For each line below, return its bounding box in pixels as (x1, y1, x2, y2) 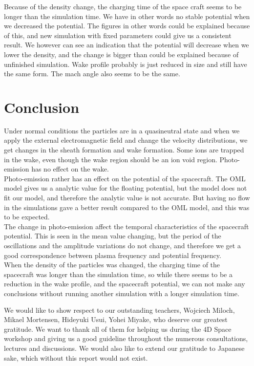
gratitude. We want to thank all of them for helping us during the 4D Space (4, 323, 232, 334)
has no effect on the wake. (31, 164, 109, 174)
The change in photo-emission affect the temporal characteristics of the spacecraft (4, 221, 249, 231)
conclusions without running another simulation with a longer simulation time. (4, 288, 239, 298)
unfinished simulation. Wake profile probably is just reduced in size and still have (4, 59, 247, 69)
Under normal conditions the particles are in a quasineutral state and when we (4, 125, 240, 135)
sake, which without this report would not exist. (4, 352, 148, 363)
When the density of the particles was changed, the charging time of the (4, 259, 220, 270)
